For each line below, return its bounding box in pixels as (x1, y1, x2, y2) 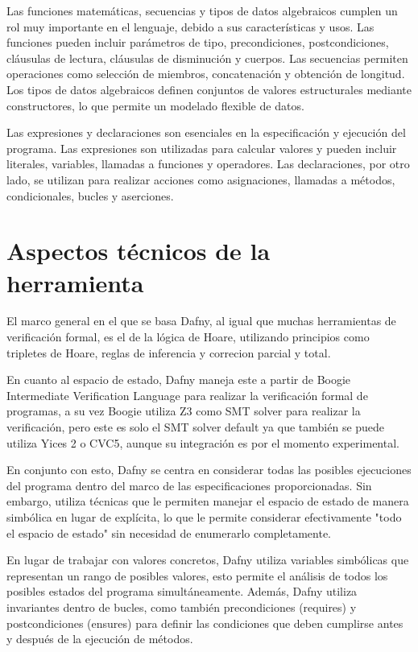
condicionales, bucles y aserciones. (6, 187, 174, 204)
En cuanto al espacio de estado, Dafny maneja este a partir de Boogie (6, 371, 351, 388)
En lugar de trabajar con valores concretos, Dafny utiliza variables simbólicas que (6, 551, 409, 568)
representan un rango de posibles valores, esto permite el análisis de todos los (6, 567, 388, 584)
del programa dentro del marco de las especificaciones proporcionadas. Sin (6, 477, 372, 493)
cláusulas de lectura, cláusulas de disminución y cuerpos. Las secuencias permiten (6, 49, 408, 66)
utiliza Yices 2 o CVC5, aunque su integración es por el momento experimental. (6, 434, 399, 451)
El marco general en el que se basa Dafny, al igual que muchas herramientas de (6, 312, 396, 329)
